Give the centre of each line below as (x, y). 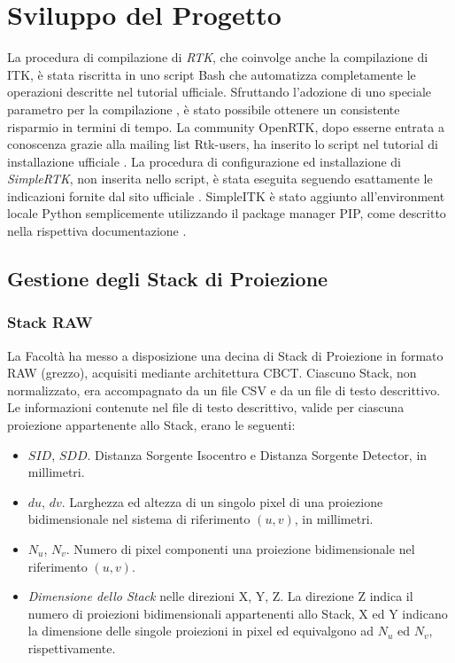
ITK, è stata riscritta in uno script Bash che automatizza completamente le (212, 74)
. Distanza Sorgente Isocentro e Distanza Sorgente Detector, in (257, 454)
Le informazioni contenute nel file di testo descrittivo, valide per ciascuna (206, 407)
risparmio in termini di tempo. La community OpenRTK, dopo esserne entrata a (226, 126)
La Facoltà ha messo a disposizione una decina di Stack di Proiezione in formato (225, 355)
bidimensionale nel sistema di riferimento (139, 519)
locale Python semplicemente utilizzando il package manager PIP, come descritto (227, 213)
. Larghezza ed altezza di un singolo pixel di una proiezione (222, 501)
